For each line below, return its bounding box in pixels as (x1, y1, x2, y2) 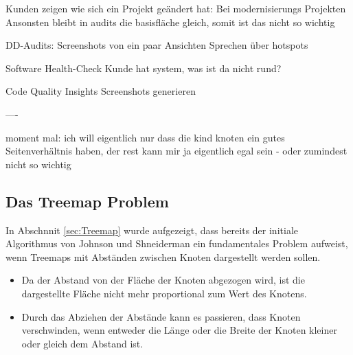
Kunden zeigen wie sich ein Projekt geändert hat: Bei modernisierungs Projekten (5, 1, 346, 15)
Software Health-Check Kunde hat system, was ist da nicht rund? (5, 60, 282, 75)
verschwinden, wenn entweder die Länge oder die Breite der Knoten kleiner (21, 323, 337, 337)
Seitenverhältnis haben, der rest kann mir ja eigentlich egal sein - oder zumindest (5, 144, 348, 158)
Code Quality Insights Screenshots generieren (5, 84, 196, 98)
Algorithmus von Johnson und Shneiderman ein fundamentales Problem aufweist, (5, 236, 348, 251)
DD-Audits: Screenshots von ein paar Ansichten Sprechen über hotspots (5, 38, 308, 52)
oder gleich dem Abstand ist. (21, 336, 144, 350)
